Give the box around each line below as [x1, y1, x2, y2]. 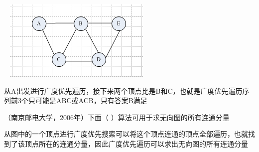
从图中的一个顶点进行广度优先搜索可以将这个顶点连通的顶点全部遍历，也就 [4, 129, 248, 139]
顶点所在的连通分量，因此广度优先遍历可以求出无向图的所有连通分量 [24, 138, 248, 149]
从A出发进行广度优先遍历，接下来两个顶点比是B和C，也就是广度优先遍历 [4, 85, 243, 96]
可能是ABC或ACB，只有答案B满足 [35, 95, 147, 106]
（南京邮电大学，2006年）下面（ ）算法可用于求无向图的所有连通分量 [4, 112, 230, 122]
